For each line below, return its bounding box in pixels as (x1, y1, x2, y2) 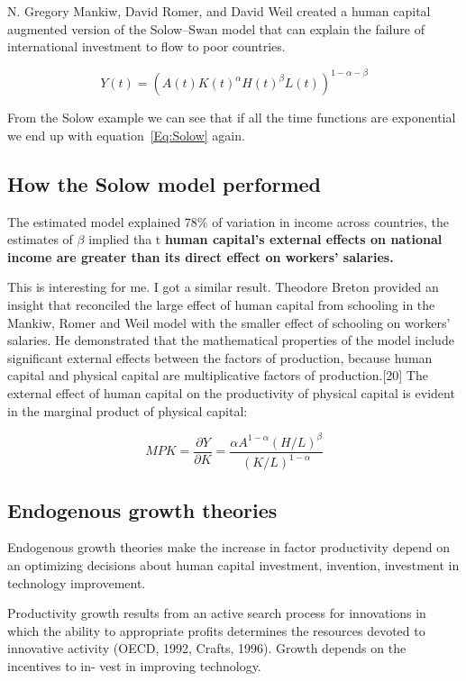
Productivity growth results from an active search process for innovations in (7, 604, 426, 622)
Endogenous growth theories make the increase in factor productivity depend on (7, 538, 451, 557)
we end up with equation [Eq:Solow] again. (7, 125, 245, 144)
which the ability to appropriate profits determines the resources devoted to (7, 621, 425, 640)
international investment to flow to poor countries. (7, 37, 286, 56)
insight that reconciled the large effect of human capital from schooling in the (7, 295, 435, 314)
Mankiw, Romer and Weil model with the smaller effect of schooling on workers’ (7, 313, 451, 331)
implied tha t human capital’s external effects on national (88, 230, 443, 249)
